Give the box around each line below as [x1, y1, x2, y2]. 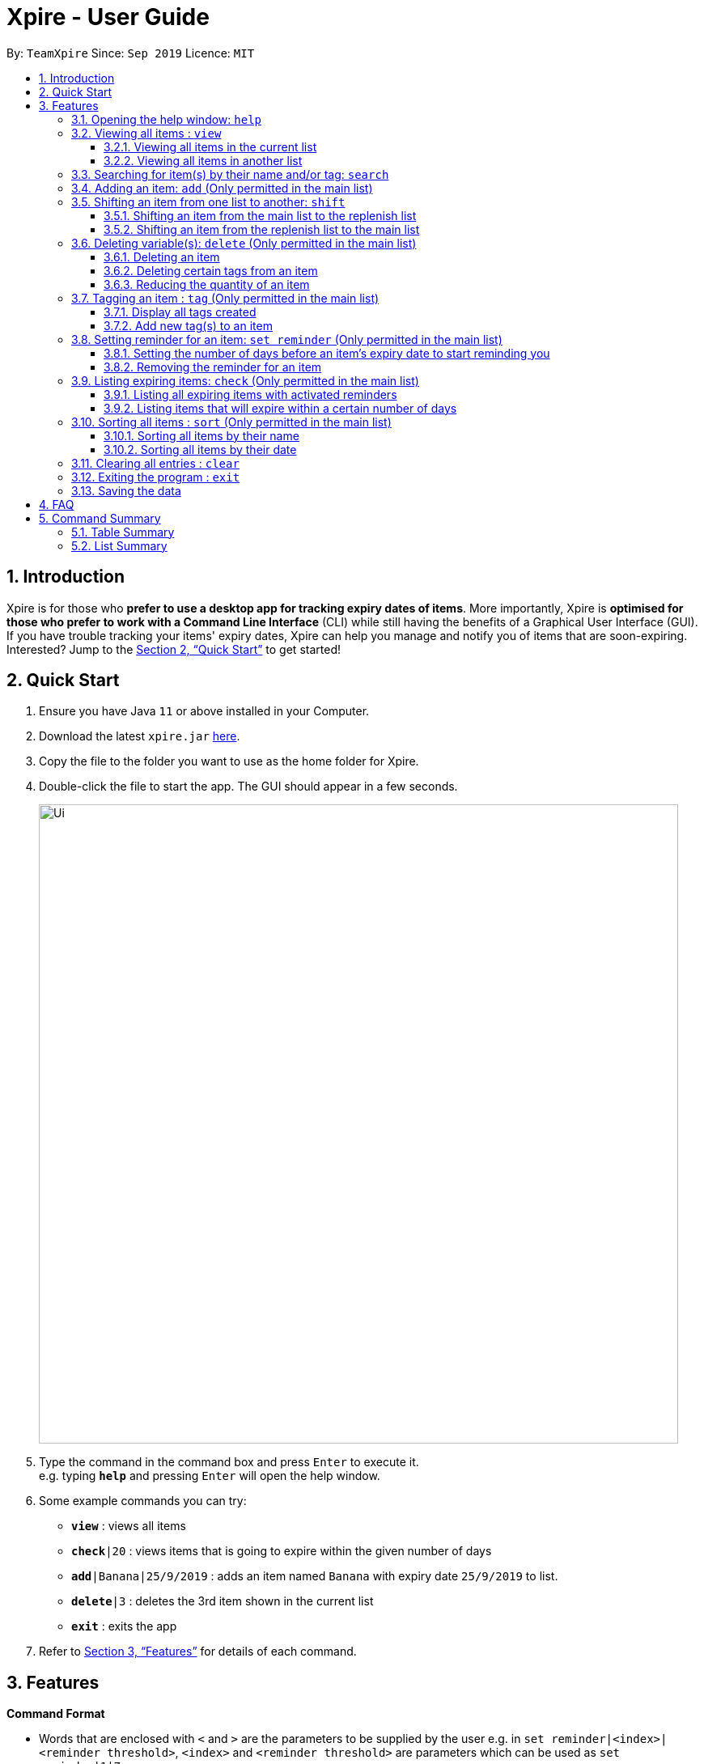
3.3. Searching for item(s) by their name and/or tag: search [71, 167, 389, 181]
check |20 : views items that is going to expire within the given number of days [71, 1544, 492, 1558]
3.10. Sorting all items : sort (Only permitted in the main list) [71, 414, 392, 429]
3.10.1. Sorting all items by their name [104, 428, 299, 443]
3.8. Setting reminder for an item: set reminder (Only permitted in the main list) [71, 332, 503, 346]
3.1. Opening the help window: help [71, 112, 261, 126]
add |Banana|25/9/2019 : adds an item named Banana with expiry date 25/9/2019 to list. [71, 1569, 558, 1584]
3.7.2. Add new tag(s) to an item [104, 318, 273, 333]
